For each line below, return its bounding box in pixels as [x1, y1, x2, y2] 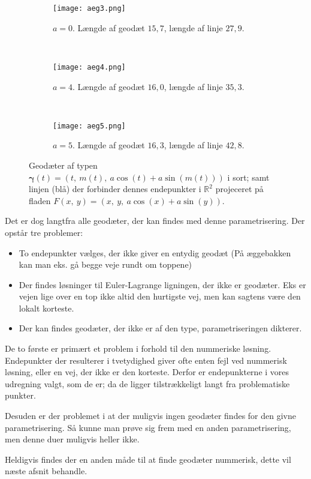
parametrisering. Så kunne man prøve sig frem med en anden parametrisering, [5, 421, 291, 433]
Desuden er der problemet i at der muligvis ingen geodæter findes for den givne [5, 409, 296, 422]
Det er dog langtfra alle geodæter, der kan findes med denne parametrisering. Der [5, 214, 305, 227]
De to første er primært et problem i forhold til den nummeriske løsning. [5, 342, 271, 355]
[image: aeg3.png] [53, 4, 126, 13]
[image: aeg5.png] [53, 121, 126, 130]
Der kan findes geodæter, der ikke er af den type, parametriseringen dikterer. [19, 322, 302, 334]
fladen [29, 194, 51, 206]
